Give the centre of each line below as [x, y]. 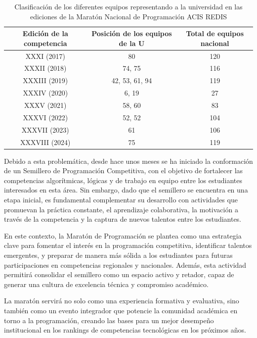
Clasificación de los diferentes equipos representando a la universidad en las [128, 6]
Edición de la [45, 33]
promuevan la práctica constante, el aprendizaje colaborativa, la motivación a [121, 209]
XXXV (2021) [45, 105]
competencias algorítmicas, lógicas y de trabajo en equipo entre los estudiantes [123, 180]
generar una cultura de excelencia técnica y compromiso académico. [106, 284]
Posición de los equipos [132, 33]
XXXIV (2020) [45, 93]
